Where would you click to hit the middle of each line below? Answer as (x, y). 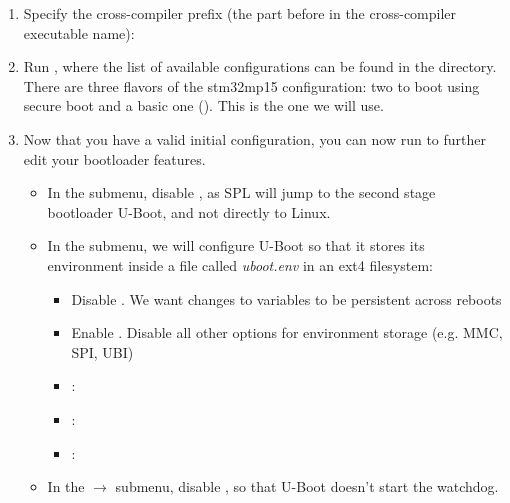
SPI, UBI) (102, 351)
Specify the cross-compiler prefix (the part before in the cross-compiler (240, 13)
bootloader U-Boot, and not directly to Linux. (189, 211)
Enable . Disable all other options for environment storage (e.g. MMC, (287, 332)
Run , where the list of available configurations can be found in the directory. (260, 66)
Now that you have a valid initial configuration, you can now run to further (255, 138)
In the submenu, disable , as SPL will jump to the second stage (241, 192)
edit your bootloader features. (114, 158)
